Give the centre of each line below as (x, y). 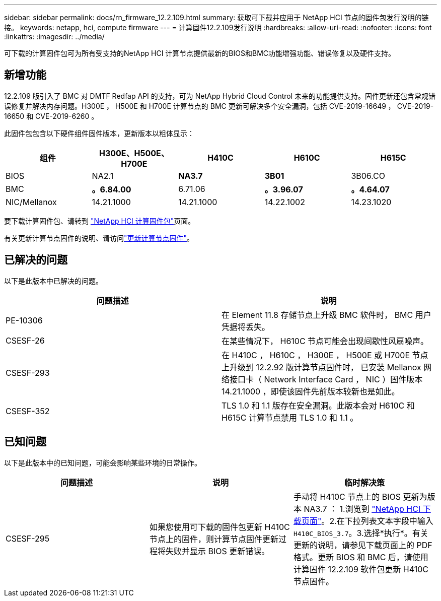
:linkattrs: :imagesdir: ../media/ (54, 37)
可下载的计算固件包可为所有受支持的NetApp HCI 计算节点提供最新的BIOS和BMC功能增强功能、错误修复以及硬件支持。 (200, 53)
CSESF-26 (25, 340)
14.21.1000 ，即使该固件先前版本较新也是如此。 (311, 391)
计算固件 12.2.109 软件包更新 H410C (361, 569)
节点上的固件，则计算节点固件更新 (214, 539)
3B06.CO (368, 176)
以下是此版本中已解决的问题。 (53, 281)
